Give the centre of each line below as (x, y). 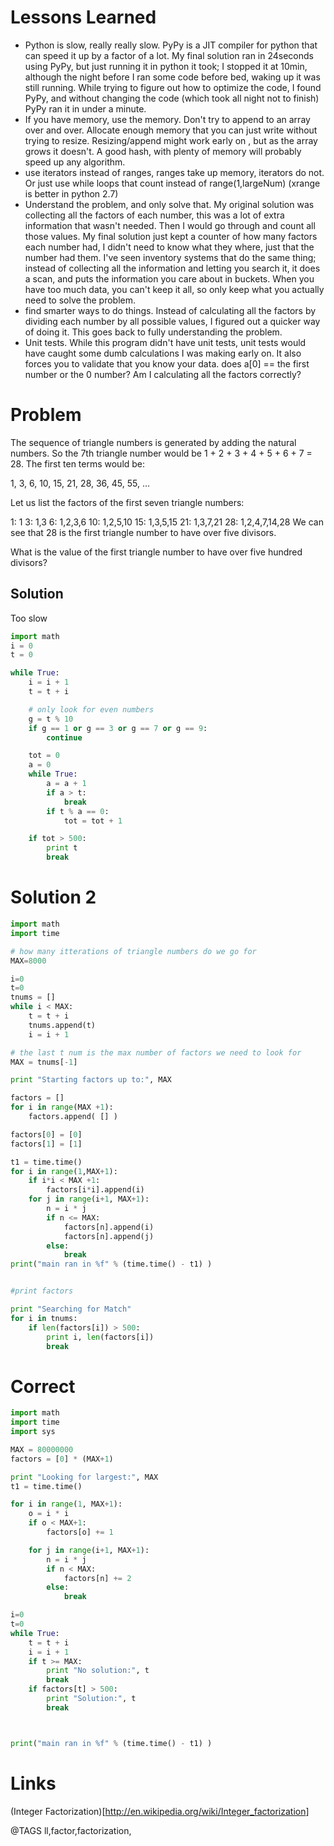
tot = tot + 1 (93, 821)
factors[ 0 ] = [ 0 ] (46, 1134)
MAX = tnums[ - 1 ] (44, 1062)
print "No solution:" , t (98, 1671)
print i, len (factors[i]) (100, 1337)
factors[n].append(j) (109, 1236)
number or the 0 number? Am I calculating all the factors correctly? (163, 374)
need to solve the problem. (80, 300)
